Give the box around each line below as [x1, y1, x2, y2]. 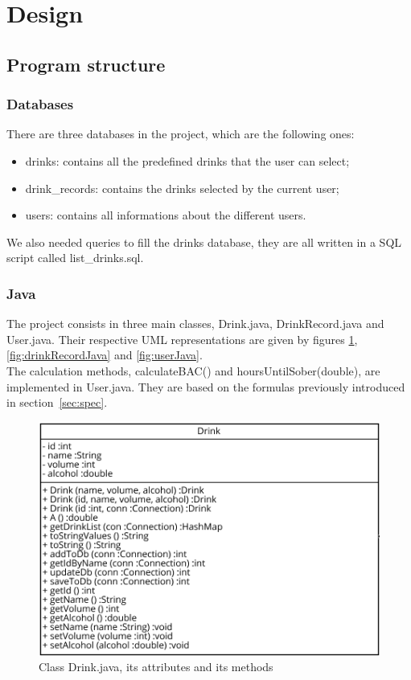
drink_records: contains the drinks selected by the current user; [25, 179, 339, 196]
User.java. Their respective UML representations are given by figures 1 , [6, 330, 358, 347]
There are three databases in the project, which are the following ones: [6, 125, 355, 142]
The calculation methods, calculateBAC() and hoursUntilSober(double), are [6, 362, 380, 379]
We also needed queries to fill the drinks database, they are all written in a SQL [6, 233, 402, 250]
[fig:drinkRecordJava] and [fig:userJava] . [6, 346, 203, 363]
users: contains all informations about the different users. [25, 207, 306, 223]
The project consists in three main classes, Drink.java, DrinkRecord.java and [6, 315, 384, 332]
